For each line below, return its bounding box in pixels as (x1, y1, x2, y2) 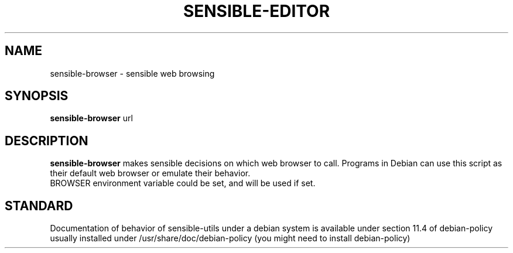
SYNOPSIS (5, 88, 69, 104)
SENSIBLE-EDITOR (183, 1, 330, 21)
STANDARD (5, 198, 73, 213)
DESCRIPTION (5, 133, 88, 148)
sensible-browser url (50, 113, 133, 124)
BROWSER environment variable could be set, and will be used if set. (50, 178, 316, 189)
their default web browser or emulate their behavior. (50, 168, 251, 179)
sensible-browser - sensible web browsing (50, 68, 215, 78)
